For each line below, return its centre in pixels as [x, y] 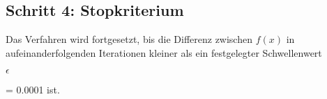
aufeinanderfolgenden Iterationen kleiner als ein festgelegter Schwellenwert [164, 52]
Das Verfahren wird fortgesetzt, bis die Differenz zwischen [129, 39]
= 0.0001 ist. [33, 90]
